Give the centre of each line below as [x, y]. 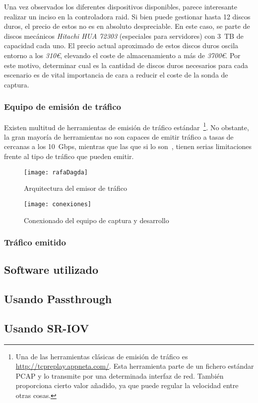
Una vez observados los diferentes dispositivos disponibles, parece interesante [121, 6]
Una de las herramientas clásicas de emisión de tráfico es [102, 356]
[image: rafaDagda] [56, 172]
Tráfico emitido [35, 242]
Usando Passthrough [58, 299]
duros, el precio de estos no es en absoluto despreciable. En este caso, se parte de [127, 26]
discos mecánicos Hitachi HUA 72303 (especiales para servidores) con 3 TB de [124, 36]
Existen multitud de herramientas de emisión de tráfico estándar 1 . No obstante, [127, 126]
